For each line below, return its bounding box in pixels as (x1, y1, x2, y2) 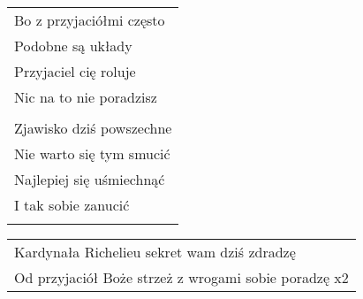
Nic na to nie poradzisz (14, 87, 157, 107)
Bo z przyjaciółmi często (14, 10, 165, 30)
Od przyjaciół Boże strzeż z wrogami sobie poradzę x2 (14, 267, 349, 287)
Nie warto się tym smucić (14, 143, 170, 164)
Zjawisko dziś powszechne (14, 118, 172, 138)
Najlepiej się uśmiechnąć (14, 169, 165, 189)
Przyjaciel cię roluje (14, 61, 136, 81)
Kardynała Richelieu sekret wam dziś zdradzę (14, 241, 296, 262)
